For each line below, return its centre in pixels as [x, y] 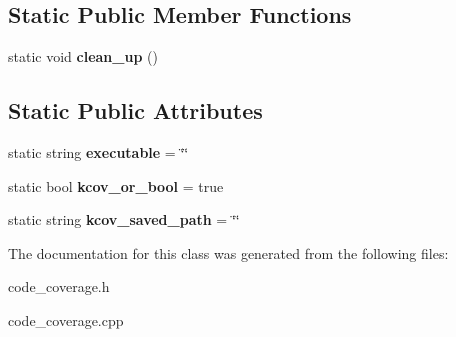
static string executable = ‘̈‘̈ [98, 152]
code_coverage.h [59, 286]
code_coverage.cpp [66, 319]
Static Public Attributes [135, 110]
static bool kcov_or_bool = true [116, 185]
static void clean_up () [83, 56]
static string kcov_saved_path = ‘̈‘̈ [124, 219]
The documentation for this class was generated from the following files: [228, 252]
